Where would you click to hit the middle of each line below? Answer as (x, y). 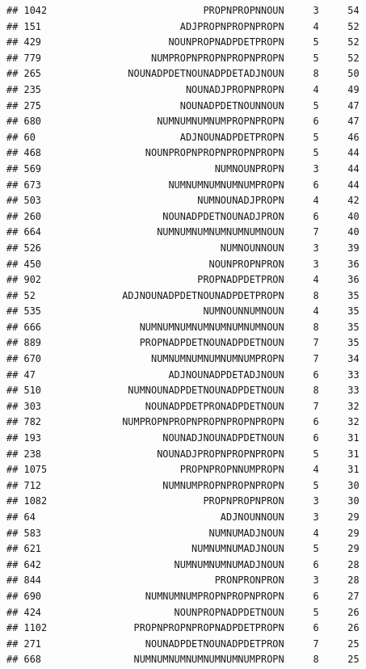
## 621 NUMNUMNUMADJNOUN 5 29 (183, 549)
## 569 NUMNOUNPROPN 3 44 (183, 168)
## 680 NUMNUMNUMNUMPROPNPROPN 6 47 (183, 122)
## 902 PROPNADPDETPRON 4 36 (183, 280)
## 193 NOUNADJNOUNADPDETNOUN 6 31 (183, 438)
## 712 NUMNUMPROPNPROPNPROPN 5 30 (183, 485)
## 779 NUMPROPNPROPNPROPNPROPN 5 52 (183, 58)
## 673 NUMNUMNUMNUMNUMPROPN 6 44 (183, 185)
